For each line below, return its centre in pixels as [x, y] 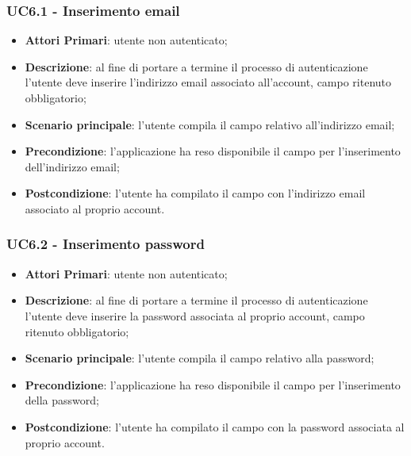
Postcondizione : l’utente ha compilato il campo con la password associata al [215, 426]
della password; [62, 400]
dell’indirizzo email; [72, 166]
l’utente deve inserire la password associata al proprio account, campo [195, 315]
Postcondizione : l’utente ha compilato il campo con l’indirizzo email [195, 193]
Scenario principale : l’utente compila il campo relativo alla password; [200, 358]
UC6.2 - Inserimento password [106, 244]
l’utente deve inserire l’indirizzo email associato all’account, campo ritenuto [208, 82]
